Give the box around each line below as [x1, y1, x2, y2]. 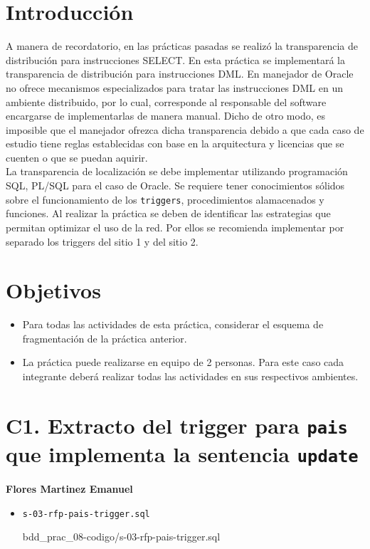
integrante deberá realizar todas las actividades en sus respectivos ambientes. [22, 369, 359, 383]
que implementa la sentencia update [6, 439, 359, 469]
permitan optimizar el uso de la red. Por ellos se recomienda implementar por [6, 219, 344, 234]
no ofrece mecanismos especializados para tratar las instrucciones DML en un [6, 80, 343, 95]
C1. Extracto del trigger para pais [6, 410, 348, 439]
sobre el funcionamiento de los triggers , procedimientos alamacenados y [6, 192, 324, 206]
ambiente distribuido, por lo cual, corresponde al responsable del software [6, 94, 327, 109]
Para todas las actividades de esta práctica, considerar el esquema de [22, 317, 324, 332]
